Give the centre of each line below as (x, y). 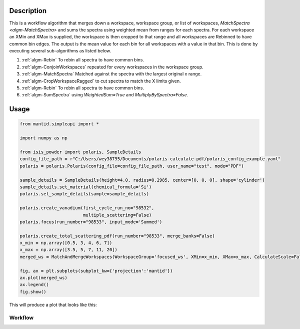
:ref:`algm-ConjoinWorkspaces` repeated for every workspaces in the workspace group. (112, 67)
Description (28, 11)
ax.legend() (34, 285)
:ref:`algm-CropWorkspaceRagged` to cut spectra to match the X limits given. (101, 81)
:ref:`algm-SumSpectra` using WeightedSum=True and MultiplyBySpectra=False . (105, 95)
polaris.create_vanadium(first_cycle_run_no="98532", (87, 208)
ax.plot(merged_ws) (43, 278)
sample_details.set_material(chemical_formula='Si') (86, 187)
